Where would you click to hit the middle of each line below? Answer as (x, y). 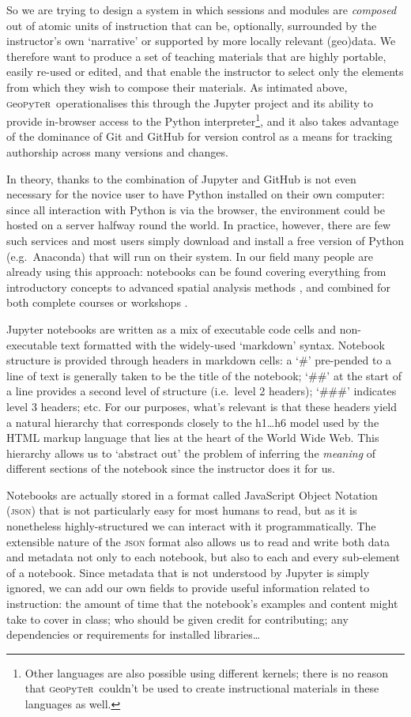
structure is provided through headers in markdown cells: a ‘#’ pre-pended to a (199, 360)
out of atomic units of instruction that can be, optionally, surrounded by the (192, 25)
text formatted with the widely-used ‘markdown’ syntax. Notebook (222, 344)
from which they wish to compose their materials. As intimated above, (177, 87)
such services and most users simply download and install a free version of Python (205, 240)
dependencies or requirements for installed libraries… (134, 634)
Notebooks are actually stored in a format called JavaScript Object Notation (192, 494)
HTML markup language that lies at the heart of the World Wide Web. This (193, 438)
